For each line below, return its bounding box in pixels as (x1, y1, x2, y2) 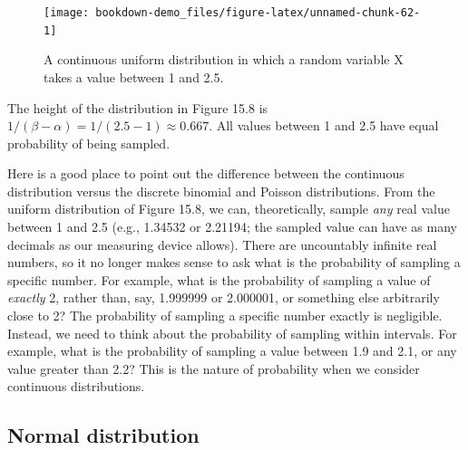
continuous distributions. (7, 377, 145, 396)
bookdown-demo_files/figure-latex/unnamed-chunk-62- (95, 6, 421, 19)
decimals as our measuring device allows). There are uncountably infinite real (7, 235, 437, 254)
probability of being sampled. (7, 133, 171, 152)
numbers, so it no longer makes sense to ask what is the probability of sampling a (7, 253, 461, 272)
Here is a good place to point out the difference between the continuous (7, 164, 405, 183)
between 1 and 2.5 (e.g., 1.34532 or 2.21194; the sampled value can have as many (7, 217, 457, 236)
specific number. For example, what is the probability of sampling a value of (7, 270, 431, 289)
